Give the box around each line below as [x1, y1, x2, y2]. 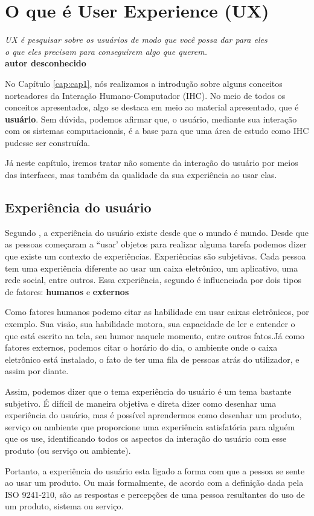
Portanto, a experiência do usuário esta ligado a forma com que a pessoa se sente [5, 464, 305, 477]
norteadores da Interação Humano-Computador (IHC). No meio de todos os [5, 89, 286, 101]
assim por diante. [5, 365, 69, 377]
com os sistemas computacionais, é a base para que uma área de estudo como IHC [5, 124, 309, 137]
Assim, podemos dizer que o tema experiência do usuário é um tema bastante [5, 384, 292, 397]
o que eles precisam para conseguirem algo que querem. [5, 45, 207, 57]
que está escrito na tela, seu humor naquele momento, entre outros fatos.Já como [5, 329, 305, 342]
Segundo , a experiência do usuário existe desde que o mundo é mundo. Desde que [5, 226, 309, 238]
